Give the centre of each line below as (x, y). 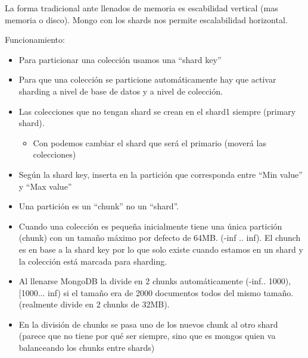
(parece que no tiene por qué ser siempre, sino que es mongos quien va (147, 336)
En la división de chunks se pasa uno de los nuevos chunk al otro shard (148, 324)
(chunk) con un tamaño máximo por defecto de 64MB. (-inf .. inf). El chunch (160, 238)
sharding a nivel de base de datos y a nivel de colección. (121, 91)
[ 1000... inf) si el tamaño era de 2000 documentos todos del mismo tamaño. (156, 292)
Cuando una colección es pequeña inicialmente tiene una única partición (150, 226)
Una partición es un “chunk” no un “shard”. (99, 206)
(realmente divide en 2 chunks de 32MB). (94, 304)
